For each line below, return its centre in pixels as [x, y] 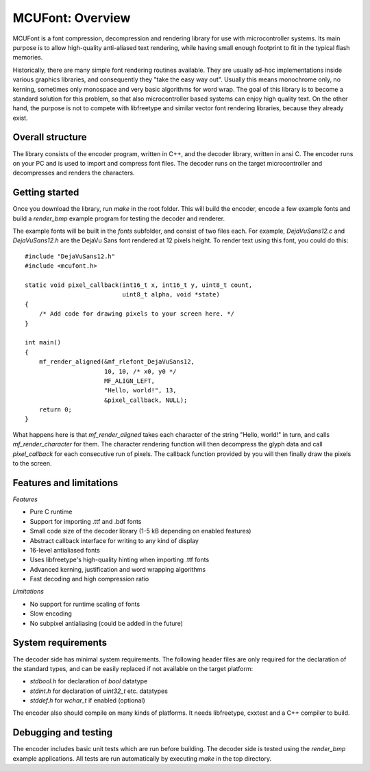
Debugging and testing [63, 733]
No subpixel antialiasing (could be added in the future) [106, 623]
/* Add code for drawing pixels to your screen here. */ [136, 314]
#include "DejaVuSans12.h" [70, 256]
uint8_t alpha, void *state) [171, 295]
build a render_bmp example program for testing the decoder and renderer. [119, 218]
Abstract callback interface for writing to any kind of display [114, 540]
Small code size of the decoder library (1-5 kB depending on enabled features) [140, 531]
